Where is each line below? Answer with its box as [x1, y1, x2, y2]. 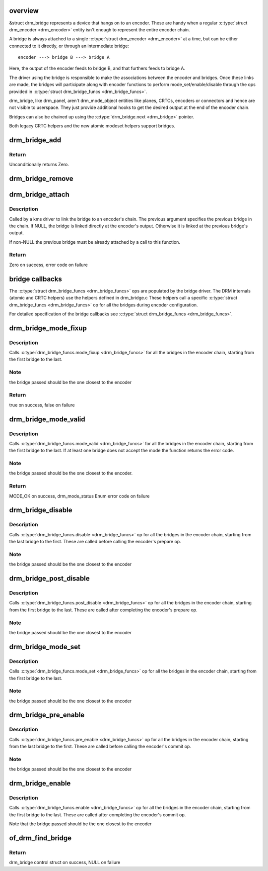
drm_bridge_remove [9, 175, 74, 183]
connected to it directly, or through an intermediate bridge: [9, 43, 129, 49]
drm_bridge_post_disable [9, 575, 90, 583]
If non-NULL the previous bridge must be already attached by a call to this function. [9, 239, 181, 245]
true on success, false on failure [9, 402, 75, 408]
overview [9, 6, 39, 15]
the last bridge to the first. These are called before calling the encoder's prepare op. [9, 539, 181, 545]
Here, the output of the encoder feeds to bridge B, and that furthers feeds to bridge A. [9, 65, 186, 72]
